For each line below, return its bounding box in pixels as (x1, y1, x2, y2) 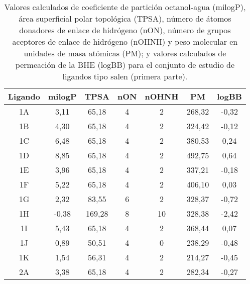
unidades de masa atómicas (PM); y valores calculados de (24, 47, 226, 59)
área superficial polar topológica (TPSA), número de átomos (19, 13, 231, 24)
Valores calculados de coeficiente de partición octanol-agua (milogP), (4, 1, 246, 13)
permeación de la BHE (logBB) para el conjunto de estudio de (15, 59, 234, 70)
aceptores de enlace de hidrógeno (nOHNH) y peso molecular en (12, 36, 238, 47)
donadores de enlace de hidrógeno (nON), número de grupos (19, 24, 231, 36)
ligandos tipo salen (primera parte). (62, 70, 188, 82)
